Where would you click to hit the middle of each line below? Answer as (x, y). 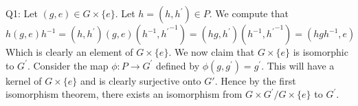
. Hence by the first (255, 80)
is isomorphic (321, 52)
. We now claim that (212, 52)
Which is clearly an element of (69, 52)
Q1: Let (22, 13)
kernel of (24, 80)
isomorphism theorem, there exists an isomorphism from (124, 94)
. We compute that (249, 13)
